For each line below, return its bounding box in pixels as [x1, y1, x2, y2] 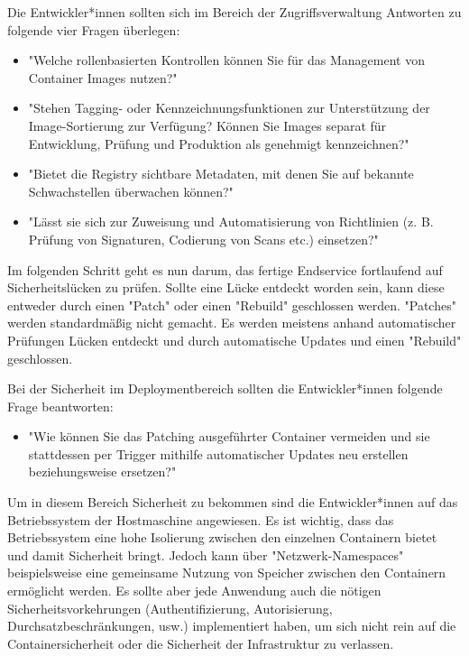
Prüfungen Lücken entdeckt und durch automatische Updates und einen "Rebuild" [7, 330, 462, 349]
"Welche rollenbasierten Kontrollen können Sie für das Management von [28, 51, 425, 69]
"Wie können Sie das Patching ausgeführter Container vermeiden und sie [28, 427, 430, 446]
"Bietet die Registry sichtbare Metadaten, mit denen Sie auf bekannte [28, 164, 414, 183]
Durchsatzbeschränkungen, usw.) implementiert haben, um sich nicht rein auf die [7, 616, 456, 635]
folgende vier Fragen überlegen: [7, 20, 180, 39]
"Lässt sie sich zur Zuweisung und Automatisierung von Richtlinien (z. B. [28, 212, 434, 231]
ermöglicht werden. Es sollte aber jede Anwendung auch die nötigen [7, 581, 382, 600]
